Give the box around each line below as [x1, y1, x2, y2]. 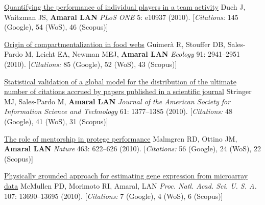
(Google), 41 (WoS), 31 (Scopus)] [4, 116, 108, 126]
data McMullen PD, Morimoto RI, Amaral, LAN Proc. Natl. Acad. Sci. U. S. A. [4, 180, 257, 191]
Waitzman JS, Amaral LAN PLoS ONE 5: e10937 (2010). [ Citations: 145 [4, 11, 238, 22]
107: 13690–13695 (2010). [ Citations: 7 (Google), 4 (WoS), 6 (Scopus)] [4, 190, 223, 201]
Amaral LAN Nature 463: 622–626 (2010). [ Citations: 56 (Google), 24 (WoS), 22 [4, 143, 261, 154]
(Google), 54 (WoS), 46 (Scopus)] [4, 21, 108, 32]
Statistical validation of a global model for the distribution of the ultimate [4, 76, 236, 86]
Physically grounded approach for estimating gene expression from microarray [4, 170, 248, 181]
